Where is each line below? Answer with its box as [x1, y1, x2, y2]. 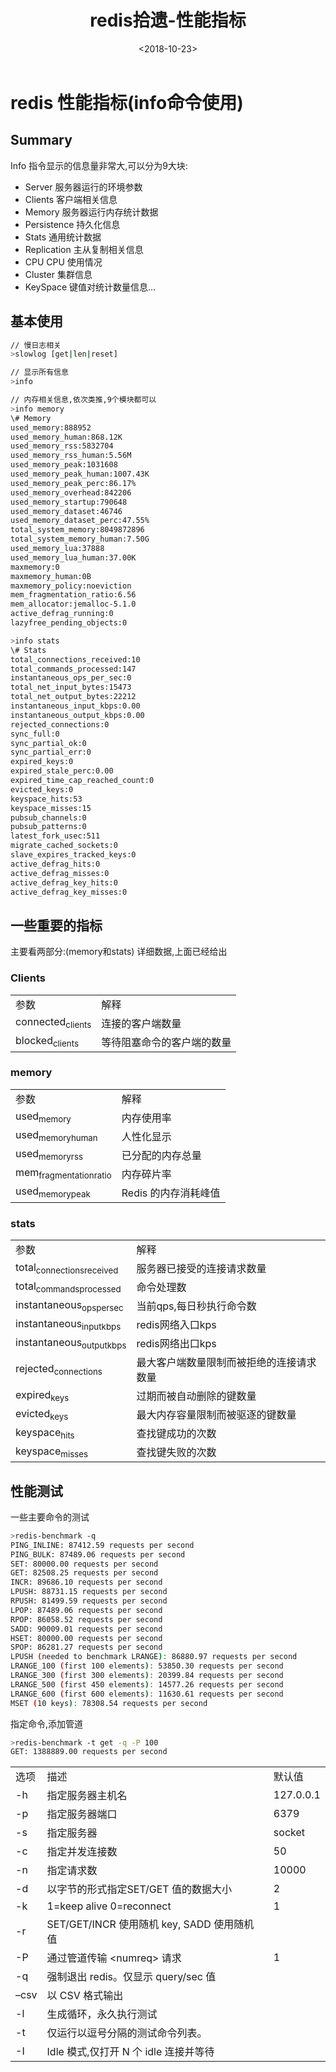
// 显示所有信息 [10, 367, 69, 378]
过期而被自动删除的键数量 [136, 1389, 257, 1403]
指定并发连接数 [46, 1845, 118, 1859]
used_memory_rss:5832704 [10, 441, 114, 451]
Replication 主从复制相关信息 [24, 243, 144, 255]
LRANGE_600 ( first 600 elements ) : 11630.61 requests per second [10, 1689, 284, 1699]
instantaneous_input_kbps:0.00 [10, 701, 141, 711]
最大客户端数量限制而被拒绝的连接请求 [136, 1356, 317, 1370]
